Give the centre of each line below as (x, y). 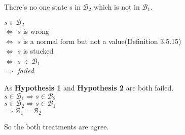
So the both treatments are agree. (57, 126)
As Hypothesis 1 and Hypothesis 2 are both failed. (89, 88)
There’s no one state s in (43, 7)
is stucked (38, 51)
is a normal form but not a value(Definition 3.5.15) (102, 41)
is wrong (36, 31)
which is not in (117, 7)
